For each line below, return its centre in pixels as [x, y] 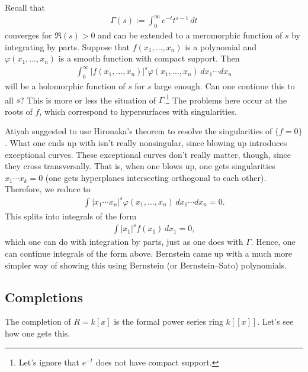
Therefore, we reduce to [48, 189]
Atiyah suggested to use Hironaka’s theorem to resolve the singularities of [139, 131]
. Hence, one [273, 242]
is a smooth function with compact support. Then [149, 58]
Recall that [25, 7]
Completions [44, 297]
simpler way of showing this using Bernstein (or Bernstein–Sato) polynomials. [146, 265]
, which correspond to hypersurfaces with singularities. [138, 111]
